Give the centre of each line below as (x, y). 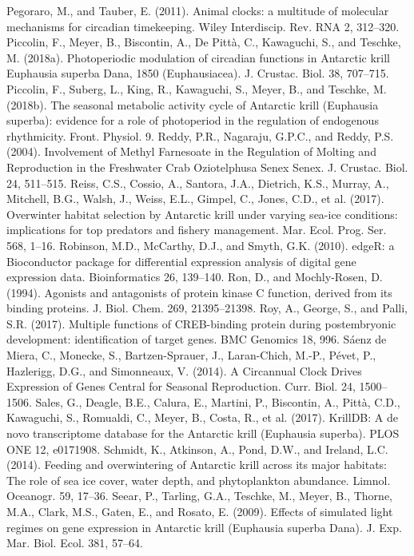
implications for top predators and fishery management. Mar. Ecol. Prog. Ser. (197, 230)
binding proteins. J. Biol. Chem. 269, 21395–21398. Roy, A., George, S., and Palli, (207, 308)
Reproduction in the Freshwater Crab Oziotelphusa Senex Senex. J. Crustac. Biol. (207, 167)
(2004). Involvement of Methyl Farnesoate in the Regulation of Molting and (191, 151)
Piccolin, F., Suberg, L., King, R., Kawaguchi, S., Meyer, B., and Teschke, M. (197, 88)
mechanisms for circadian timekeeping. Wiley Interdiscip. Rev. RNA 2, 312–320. (203, 26)
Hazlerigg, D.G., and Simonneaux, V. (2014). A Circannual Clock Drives (184, 370)
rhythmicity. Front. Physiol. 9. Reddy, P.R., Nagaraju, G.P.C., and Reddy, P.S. (200, 135)
